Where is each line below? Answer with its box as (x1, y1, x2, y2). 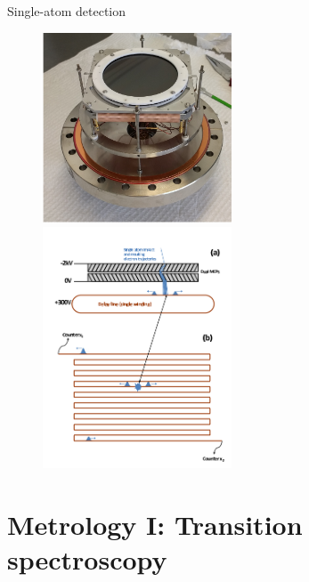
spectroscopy (7, 541, 167, 578)
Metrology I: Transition (7, 506, 303, 543)
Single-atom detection (7, 2, 126, 20)
